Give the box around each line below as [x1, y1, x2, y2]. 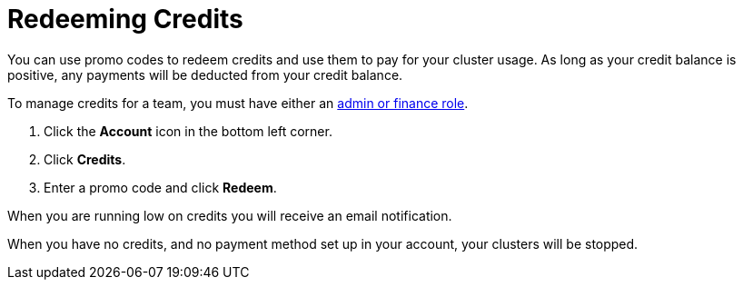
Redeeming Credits [7, 4, 243, 35]
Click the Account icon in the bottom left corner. [44, 123, 332, 139]
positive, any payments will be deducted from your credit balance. [7, 66, 403, 83]
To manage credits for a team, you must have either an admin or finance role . [7, 94, 469, 111]
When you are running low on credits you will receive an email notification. [7, 207, 452, 223]
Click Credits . [44, 151, 126, 167]
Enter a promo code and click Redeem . [44, 179, 277, 195]
